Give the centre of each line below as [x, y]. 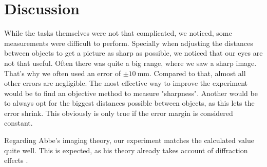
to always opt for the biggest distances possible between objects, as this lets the [129, 103]
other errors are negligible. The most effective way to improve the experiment [126, 83]
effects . [16, 160]
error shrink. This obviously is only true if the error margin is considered [119, 113]
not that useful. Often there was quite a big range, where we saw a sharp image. [130, 63]
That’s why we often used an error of [62, 73]
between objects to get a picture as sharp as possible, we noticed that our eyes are [133, 53]
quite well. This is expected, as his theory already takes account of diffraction [126, 150]
